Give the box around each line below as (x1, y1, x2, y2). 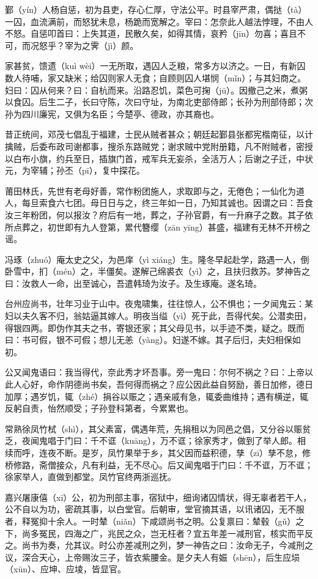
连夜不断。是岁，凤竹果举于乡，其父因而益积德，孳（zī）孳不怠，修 (39, 446, 311, 459)
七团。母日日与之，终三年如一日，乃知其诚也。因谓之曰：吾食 (64, 196, 313, 209)
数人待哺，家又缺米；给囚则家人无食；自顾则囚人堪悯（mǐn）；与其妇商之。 (5, 71, 306, 84)
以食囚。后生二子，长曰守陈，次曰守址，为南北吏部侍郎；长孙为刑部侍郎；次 (5, 95, 313, 108)
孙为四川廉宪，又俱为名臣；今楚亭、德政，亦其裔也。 (5, 107, 219, 120)
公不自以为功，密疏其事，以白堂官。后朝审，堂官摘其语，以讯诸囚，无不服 (5, 503, 305, 515)
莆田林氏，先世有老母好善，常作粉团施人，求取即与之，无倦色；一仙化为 (5, 184, 296, 197)
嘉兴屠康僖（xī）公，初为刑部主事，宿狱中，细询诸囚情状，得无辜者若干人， (5, 490, 312, 503)
